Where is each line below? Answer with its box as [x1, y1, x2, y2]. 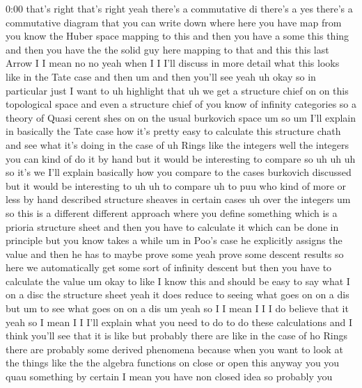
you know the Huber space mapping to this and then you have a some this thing [6, 29, 349, 43]
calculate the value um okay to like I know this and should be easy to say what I [6, 273, 350, 288]
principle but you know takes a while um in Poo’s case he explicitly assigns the [6, 233, 343, 248]
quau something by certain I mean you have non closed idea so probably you [6, 369, 333, 384]
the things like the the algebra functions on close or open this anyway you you [6, 355, 340, 370]
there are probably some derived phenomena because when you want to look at [6, 341, 343, 356]
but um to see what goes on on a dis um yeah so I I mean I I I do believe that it [6, 301, 349, 316]
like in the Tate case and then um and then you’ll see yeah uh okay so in [6, 69, 316, 83]
